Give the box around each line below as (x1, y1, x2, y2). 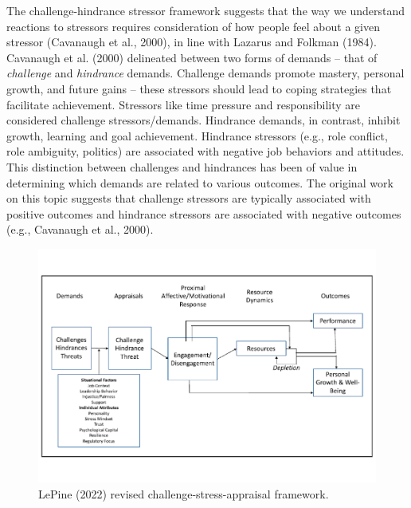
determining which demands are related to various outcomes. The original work (6, 174, 393, 191)
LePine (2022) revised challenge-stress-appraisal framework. (38, 486, 329, 502)
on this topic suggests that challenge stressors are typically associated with (6, 190, 371, 207)
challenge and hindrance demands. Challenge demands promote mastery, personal (6, 65, 405, 81)
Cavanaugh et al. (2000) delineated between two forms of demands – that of (6, 49, 378, 65)
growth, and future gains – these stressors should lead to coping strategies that (6, 80, 392, 96)
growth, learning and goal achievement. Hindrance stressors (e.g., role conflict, (6, 127, 388, 144)
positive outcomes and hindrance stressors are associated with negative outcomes (6, 205, 401, 222)
